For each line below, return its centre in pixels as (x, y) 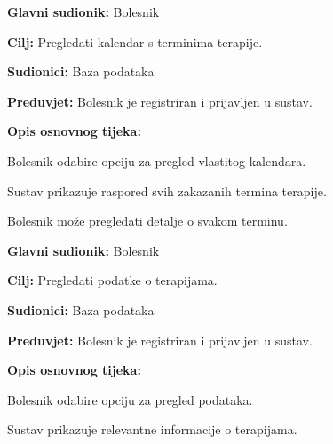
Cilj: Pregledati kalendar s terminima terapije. (135, 41)
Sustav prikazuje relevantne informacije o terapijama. (152, 429)
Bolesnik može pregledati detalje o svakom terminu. (147, 221)
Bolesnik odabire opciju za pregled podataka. (130, 399)
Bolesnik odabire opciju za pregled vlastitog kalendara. (157, 160)
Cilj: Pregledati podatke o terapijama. (112, 280)
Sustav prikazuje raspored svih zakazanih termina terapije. (167, 190)
